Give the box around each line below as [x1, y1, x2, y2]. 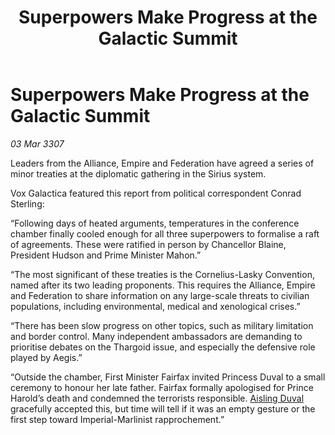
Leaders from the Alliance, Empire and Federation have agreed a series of [10, 157, 315, 169]
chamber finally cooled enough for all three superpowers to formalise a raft [10, 227, 320, 240]
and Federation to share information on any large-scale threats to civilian [10, 289, 310, 301]
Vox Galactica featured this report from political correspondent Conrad [10, 187, 302, 199]
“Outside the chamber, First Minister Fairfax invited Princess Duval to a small [10, 371, 326, 383]
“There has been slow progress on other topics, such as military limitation [10, 319, 314, 331]
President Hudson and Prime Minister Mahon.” [10, 249, 202, 261]
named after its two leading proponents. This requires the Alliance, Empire [10, 279, 316, 291]
